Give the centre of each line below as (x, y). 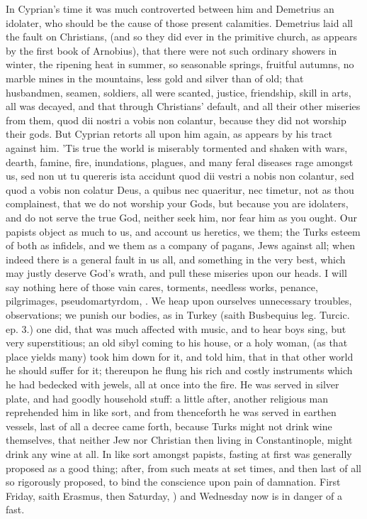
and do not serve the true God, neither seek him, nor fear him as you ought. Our (182, 217)
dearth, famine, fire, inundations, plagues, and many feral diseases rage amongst (180, 162)
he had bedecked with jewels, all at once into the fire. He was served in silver (173, 384)
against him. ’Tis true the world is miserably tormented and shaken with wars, (177, 147)
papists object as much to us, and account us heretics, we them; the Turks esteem (183, 231)
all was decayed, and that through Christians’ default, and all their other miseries (183, 106)
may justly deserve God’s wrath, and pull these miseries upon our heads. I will (176, 273)
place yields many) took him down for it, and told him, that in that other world (180, 356)
